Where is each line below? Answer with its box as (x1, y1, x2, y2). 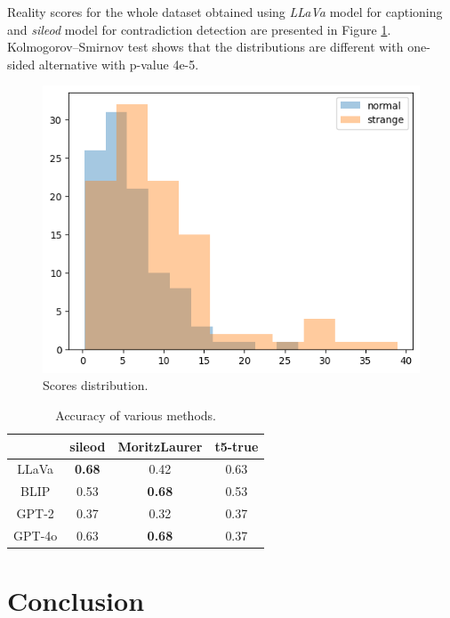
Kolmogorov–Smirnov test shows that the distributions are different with (7, 37, 404, 56)
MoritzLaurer (117, 436, 203, 455)
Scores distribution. (43, 376, 149, 394)
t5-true (214, 436, 259, 455)
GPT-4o (13, 526, 58, 545)
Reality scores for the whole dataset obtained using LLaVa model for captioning (7, 3, 443, 20)
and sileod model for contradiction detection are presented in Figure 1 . (7, 20, 391, 38)
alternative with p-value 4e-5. (38, 54, 199, 73)
